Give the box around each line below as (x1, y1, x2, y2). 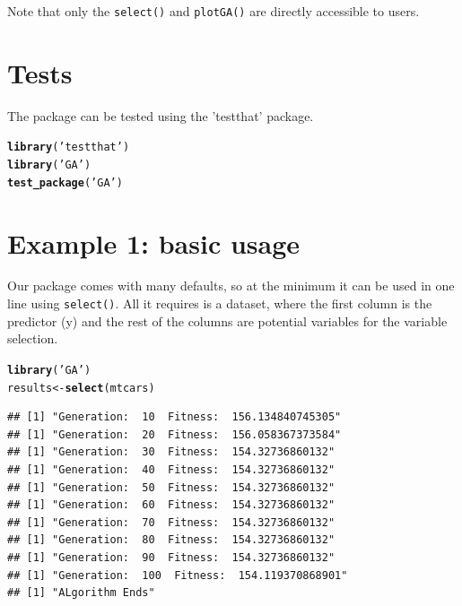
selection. (7, 329, 58, 348)
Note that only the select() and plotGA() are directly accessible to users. (7, 2, 420, 20)
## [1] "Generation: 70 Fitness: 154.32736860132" (7, 515, 336, 529)
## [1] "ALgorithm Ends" (7, 586, 155, 600)
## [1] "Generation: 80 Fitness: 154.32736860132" (7, 533, 336, 547)
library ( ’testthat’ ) (7, 141, 130, 154)
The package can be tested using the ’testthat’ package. (7, 106, 314, 125)
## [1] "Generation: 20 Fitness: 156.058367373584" (7, 428, 342, 441)
